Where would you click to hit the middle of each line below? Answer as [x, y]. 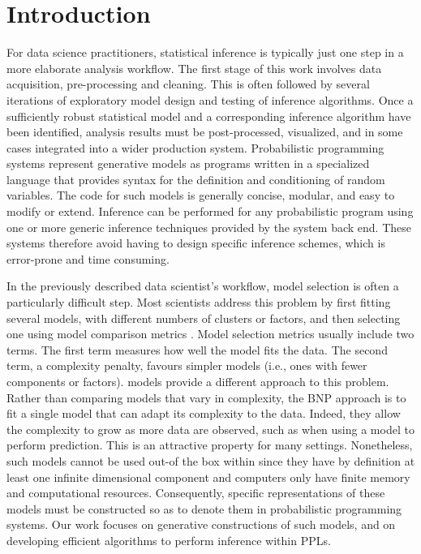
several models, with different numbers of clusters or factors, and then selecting [204, 318]
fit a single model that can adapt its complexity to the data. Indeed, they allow [204, 413]
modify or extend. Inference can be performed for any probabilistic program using [210, 211]
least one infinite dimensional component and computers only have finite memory [208, 477]
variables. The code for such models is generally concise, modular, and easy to [201, 195]
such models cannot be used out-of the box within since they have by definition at [211, 460]
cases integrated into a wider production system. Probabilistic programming [195, 147]
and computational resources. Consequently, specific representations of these [196, 493]
